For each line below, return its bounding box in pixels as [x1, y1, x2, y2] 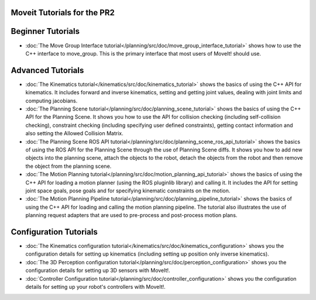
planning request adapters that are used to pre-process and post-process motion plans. [25, 212, 238, 219]
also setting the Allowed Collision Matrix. [25, 130, 124, 137]
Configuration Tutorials [11, 227, 98, 237]
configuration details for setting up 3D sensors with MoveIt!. [25, 267, 170, 274]
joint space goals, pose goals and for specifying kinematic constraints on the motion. [25, 187, 231, 194]
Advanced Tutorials [11, 65, 84, 75]
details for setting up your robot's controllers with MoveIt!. [25, 283, 166, 290]
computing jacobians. [25, 97, 78, 104]
